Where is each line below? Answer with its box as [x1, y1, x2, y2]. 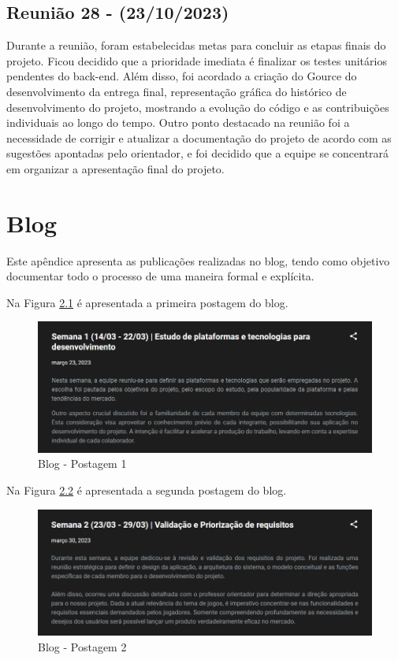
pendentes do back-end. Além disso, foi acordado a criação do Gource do [6, 68, 357, 84]
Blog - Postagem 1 [38, 455, 127, 472]
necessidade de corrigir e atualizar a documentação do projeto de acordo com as [6, 129, 392, 146]
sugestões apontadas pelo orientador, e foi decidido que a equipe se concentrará [6, 145, 389, 161]
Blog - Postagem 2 [38, 638, 127, 654]
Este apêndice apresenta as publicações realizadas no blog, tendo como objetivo [6, 252, 390, 269]
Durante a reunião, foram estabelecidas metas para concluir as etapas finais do [6, 37, 386, 54]
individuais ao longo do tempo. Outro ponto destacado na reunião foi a [6, 114, 350, 131]
